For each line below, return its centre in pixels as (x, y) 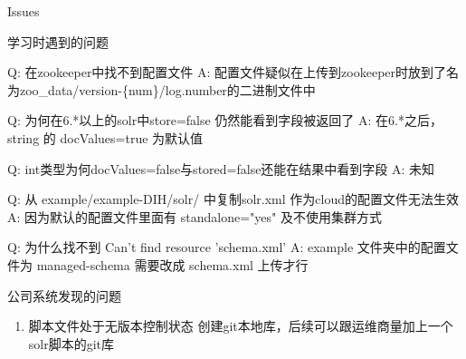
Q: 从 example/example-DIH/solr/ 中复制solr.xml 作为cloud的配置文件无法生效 (233, 199)
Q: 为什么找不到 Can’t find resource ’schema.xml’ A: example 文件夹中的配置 (227, 247)
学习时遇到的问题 (58, 41)
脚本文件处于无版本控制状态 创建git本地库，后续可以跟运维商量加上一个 (241, 326)
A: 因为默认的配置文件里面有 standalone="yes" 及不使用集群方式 (195, 216)
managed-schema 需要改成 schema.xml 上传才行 (172, 264)
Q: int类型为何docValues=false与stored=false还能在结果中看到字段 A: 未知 (221, 168)
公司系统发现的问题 (64, 295)
